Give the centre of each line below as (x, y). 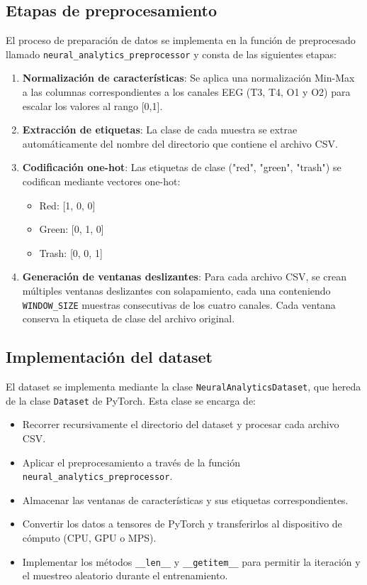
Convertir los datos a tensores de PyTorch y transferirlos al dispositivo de (182, 524)
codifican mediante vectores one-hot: (101, 181)
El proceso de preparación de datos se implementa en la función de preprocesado (181, 40)
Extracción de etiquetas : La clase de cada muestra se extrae (160, 130)
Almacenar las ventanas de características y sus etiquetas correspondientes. (185, 499)
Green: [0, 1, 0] (72, 229)
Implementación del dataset (109, 357)
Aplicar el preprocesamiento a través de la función (131, 462)
